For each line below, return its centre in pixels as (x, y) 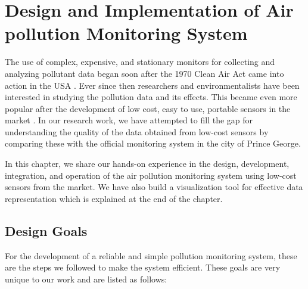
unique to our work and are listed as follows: (86, 279)
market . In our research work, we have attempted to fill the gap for (129, 120)
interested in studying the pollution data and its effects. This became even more (151, 97)
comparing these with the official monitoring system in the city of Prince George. (153, 143)
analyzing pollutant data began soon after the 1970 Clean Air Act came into (144, 73)
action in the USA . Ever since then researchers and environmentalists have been (152, 85)
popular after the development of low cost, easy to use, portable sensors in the (148, 108)
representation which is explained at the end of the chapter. (114, 198)
